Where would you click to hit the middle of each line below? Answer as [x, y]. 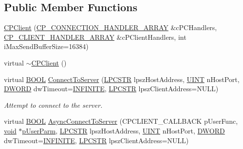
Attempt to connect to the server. [53, 105]
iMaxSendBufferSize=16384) [46, 46]
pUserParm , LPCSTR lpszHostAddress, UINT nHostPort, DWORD [123, 130]
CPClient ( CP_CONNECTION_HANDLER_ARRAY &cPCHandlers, [111, 27]
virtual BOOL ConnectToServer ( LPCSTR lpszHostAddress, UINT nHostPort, [122, 79]
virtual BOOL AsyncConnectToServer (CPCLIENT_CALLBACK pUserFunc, [121, 121]
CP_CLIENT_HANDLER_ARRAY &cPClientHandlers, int [95, 37]
